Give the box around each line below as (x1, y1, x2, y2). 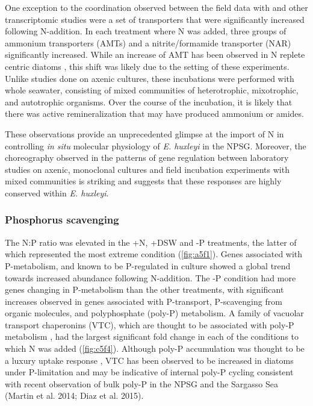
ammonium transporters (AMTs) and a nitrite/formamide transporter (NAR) (5, 36, 291, 49)
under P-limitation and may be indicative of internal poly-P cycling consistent (5, 366, 294, 378)
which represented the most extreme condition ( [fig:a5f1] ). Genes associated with (5, 248, 303, 260)
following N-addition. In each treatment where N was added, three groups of (5, 25, 287, 37)
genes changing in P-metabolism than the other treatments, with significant (5, 283, 284, 296)
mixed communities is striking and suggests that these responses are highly (5, 175, 282, 187)
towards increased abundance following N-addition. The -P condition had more (5, 271, 296, 284)
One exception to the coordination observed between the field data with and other (5, 1, 308, 13)
